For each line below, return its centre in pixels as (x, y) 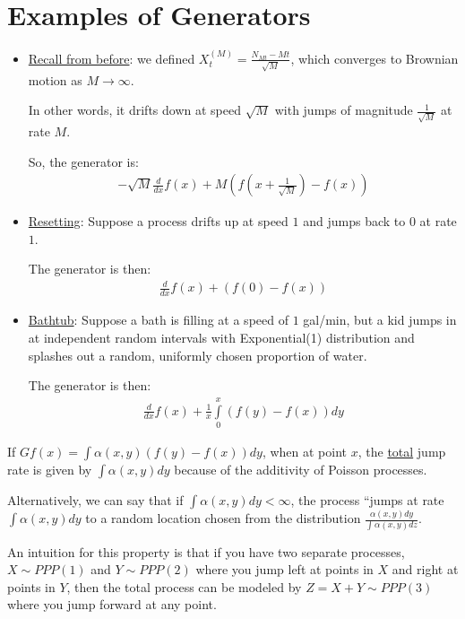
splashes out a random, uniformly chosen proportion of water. (198, 355)
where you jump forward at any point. (112, 604)
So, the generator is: (83, 161)
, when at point (305, 451)
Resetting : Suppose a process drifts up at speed (158, 221)
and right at (425, 569)
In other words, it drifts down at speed (134, 110)
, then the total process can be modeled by (184, 586)
